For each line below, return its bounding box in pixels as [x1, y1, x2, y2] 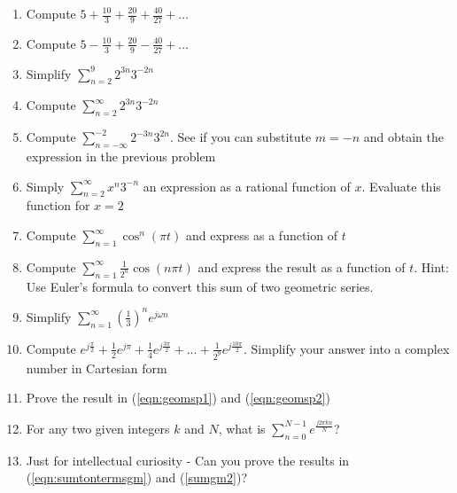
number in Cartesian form [26, 358, 167, 377]
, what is [218, 419, 266, 437]
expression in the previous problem [26, 147, 216, 166]
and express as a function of [185, 226, 337, 245]
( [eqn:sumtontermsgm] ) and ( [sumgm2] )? [26, 468, 247, 487]
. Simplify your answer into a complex [243, 339, 450, 357]
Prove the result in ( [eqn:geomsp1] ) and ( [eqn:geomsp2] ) [26, 388, 330, 407]
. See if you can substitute [169, 128, 312, 146]
